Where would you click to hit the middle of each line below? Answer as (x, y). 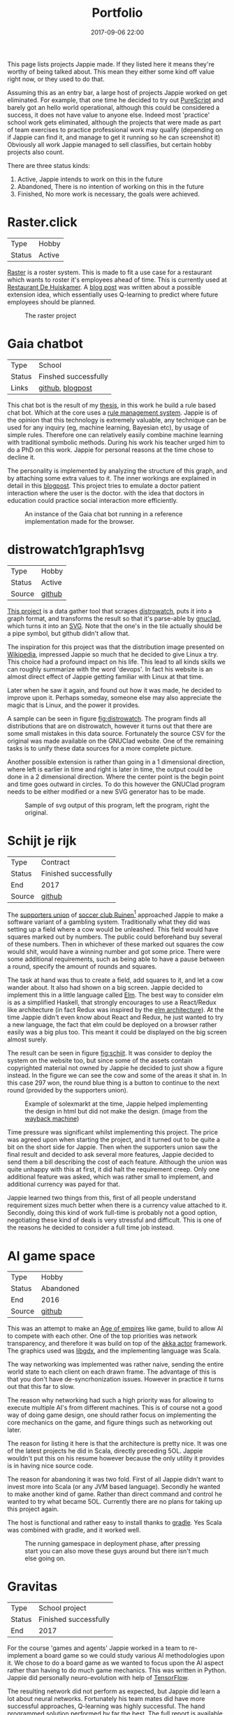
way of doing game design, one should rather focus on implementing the (112, 1415)
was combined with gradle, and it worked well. (74, 1530)
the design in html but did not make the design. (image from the (116, 1111)
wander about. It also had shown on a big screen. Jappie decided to (105, 988)
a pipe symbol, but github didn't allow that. (69, 633)
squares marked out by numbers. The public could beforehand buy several (115, 937)
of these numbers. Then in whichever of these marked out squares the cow (116, 944)
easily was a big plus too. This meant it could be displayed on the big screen (117, 1032)
